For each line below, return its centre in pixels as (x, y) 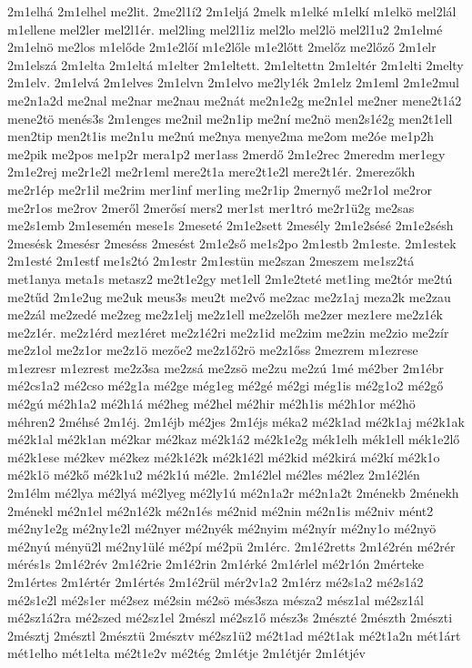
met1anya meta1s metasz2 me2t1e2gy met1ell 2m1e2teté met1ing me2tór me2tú (230, 278)
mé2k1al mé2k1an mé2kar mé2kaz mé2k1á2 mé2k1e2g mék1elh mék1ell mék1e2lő (234, 439)
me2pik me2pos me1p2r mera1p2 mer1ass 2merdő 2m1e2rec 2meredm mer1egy (226, 153)
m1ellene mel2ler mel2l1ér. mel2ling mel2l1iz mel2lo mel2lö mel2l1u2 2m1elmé (225, 29)
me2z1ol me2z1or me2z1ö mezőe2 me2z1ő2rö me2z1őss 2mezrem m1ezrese (213, 350)
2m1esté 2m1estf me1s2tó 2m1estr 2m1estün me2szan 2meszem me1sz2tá (211, 261)
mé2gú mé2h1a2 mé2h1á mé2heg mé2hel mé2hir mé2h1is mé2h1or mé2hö (211, 404)
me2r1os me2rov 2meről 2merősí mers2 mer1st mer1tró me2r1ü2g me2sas (211, 207)
